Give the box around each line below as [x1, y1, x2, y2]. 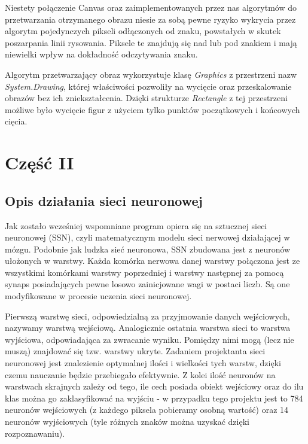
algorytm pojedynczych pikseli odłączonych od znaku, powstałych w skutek [5, 25, 281, 37]
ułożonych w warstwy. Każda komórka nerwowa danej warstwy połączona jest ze [5, 254, 300, 267]
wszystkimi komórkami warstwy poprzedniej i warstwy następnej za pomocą [5, 266, 284, 278]
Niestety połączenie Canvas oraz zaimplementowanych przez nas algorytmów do [5, 1, 297, 13]
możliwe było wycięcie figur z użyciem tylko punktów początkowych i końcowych [5, 103, 300, 115]
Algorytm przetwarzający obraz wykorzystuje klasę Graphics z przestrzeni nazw [5, 68, 297, 80]
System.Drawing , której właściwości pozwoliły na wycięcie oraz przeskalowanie [5, 80, 292, 92]
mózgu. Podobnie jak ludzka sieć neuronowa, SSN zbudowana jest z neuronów [5, 242, 291, 255]
